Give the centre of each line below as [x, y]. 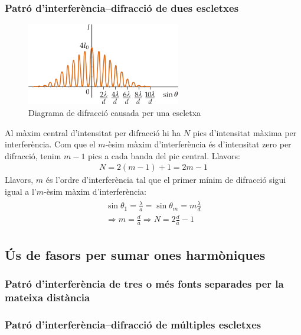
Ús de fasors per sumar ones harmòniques [135, 254]
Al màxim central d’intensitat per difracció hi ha [93, 132]
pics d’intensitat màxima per [245, 132]
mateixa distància [48, 297]
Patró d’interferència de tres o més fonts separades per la [144, 284]
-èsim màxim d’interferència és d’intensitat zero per [198, 144]
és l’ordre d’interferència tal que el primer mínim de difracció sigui [166, 180]
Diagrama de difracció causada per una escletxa [115, 112]
